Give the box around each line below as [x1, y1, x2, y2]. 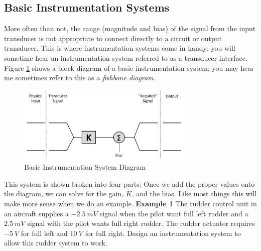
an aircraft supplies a [4, 208, 69, 218]
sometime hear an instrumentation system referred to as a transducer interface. [4, 52, 247, 63]
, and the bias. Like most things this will [132, 188, 257, 199]
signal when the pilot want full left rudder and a [99, 208, 248, 218]
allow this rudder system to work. [4, 237, 107, 248]
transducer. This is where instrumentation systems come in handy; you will [4, 43, 235, 53]
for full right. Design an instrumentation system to [85, 227, 241, 238]
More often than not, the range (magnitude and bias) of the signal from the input [4, 23, 256, 34]
